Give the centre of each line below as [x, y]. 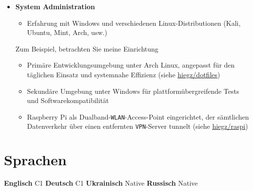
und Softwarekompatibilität [68, 100]
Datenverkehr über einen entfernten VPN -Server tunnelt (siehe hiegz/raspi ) [137, 126]
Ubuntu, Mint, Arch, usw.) [67, 32]
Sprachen [35, 160]
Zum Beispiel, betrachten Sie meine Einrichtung [87, 48]
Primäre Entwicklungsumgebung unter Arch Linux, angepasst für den [131, 65]
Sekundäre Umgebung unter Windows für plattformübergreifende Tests [133, 91]
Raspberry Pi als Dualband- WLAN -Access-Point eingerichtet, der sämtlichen [138, 116]
